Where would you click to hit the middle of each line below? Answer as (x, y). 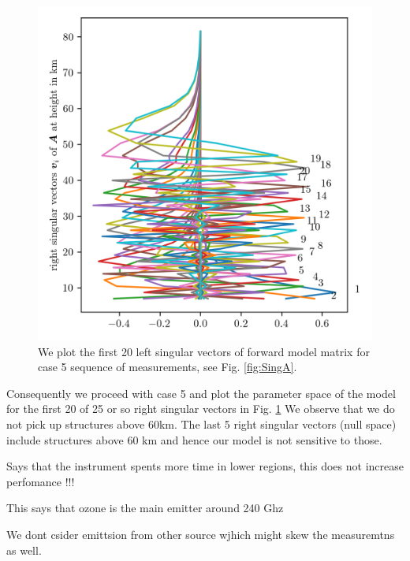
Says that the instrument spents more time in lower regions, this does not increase (205, 466)
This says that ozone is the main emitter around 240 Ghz (145, 508)
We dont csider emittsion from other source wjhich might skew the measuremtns (201, 534)
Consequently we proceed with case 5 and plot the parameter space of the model (201, 393)
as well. (24, 550)
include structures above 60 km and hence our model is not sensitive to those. (194, 439)
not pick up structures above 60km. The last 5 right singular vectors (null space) (201, 424)
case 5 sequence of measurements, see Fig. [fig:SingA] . (168, 367)
